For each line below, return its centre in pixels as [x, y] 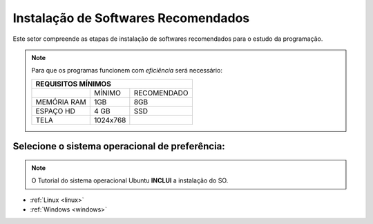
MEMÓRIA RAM [61, 102]
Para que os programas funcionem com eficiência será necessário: [127, 71]
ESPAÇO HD [56, 111]
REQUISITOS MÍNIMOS [74, 84]
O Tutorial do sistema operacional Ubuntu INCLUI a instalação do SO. [130, 180]
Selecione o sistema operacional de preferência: [119, 146]
